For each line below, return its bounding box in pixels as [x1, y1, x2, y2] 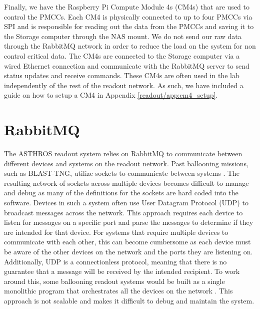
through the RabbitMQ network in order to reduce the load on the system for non [4, 41, 256, 51]
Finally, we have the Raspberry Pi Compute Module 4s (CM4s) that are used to [4, 2, 250, 12]
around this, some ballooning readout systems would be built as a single [4, 275, 225, 286]
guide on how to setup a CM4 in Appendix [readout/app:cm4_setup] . [4, 90, 218, 100]
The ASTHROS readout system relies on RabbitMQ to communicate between [4, 148, 242, 159]
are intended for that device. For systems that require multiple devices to [4, 226, 228, 237]
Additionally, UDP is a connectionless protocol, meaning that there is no [4, 256, 227, 266]
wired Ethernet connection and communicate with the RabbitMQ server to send [4, 60, 249, 71]
